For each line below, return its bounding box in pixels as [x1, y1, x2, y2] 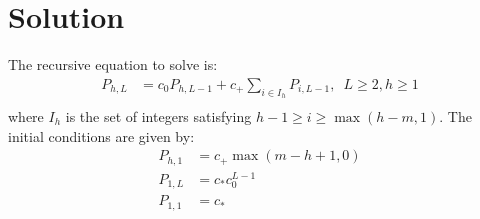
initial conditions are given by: [8, 125, 195, 146]
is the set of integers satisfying [65, 105, 252, 126]
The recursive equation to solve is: [8, 54, 218, 75]
